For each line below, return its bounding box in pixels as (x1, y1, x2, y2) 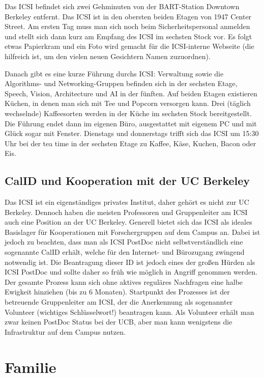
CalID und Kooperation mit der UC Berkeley (5, 173, 250, 188)
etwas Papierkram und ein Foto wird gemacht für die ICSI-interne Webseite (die (5, 41, 254, 51)
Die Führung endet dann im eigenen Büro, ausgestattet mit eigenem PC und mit (5, 118, 257, 128)
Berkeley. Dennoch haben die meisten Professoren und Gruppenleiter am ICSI (5, 206, 248, 217)
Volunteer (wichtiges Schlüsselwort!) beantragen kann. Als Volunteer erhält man (5, 306, 254, 317)
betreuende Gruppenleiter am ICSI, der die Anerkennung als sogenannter (5, 297, 233, 307)
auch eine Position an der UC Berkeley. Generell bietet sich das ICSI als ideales (5, 217, 252, 227)
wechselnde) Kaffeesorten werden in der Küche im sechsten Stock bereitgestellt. (5, 107, 252, 118)
